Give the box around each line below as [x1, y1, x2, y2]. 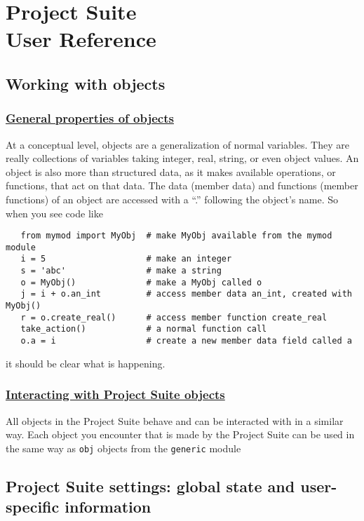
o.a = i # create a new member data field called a [20, 336, 352, 346]
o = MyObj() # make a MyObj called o [20, 277, 262, 287]
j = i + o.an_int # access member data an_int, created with [20, 289, 352, 299]
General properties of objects [6, 109, 174, 127]
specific [6, 496, 60, 517]
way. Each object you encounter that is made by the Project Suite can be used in [6, 427, 355, 442]
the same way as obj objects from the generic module [6, 440, 241, 455]
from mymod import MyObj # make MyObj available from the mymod [20, 231, 332, 241]
